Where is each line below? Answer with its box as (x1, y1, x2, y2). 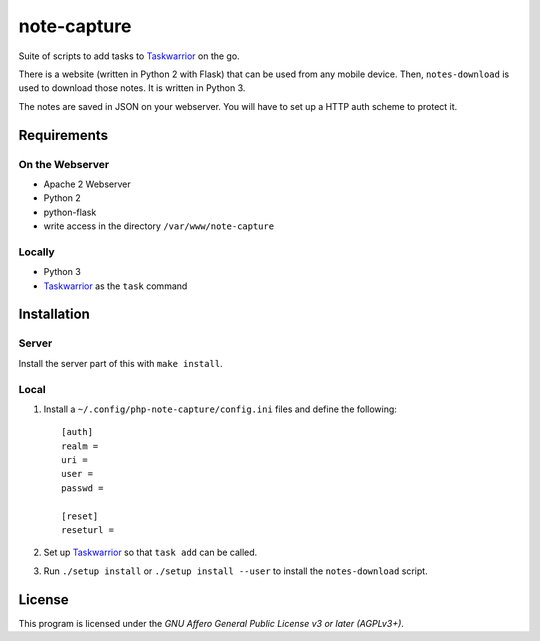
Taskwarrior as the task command (43, 280, 188, 292)
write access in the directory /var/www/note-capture (43, 220, 275, 232)
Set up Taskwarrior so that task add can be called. (43, 546, 258, 559)
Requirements (18, 126, 109, 144)
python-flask (43, 206, 97, 218)
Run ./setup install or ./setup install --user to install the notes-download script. (43, 565, 429, 577)
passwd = (61, 482, 104, 494)
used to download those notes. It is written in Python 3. (18, 82, 246, 94)
